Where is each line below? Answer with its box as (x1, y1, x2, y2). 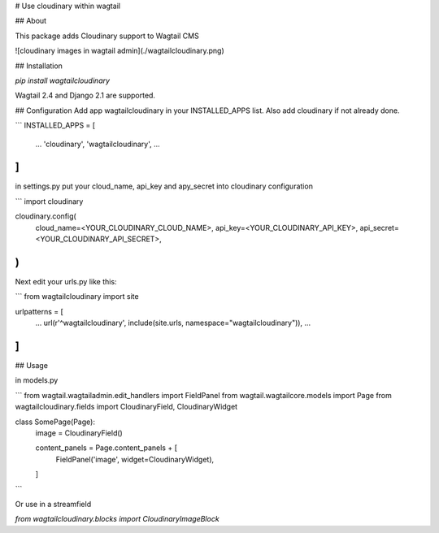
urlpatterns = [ (15, 306, 64, 316)
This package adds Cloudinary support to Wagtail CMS (15, 31, 199, 41)
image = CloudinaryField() (35, 427, 124, 438)
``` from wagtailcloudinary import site (15, 292, 139, 301)
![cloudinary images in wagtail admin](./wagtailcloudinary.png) (15, 45, 225, 56)
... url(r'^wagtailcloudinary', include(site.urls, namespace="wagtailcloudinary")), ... (35, 318, 311, 328)
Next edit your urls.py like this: (15, 276, 117, 286)
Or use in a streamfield (15, 499, 92, 509)
